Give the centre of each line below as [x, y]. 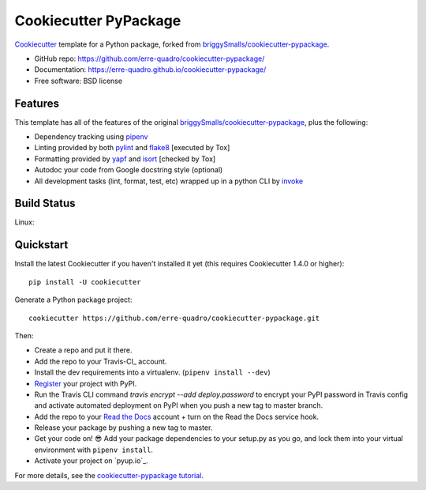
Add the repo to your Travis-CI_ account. [101, 361]
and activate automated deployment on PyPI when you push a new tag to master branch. [179, 405]
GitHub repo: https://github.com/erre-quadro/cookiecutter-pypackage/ [149, 58]
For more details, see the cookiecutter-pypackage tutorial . [109, 475]
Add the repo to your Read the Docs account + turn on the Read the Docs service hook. [177, 416]
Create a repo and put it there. [84, 350]
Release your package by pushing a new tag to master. [123, 428]
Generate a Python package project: [73, 300]
